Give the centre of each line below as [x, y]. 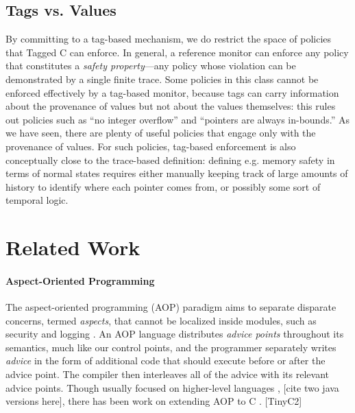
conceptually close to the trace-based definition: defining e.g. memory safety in [170, 160]
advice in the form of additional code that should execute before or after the [166, 361]
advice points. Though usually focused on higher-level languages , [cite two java [172, 387]
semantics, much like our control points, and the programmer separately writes [171, 347]
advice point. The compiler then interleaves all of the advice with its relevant [167, 374]
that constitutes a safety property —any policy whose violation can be [151, 66]
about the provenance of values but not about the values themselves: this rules [171, 106]
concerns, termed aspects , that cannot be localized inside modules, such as [161, 320]
